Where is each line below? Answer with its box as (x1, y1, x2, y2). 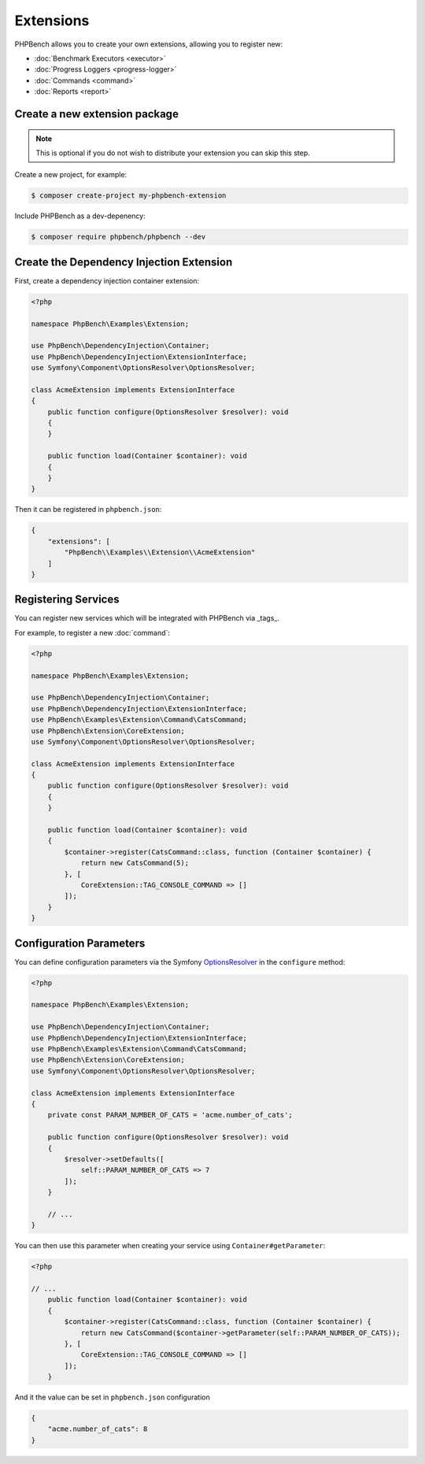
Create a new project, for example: (14, 170, 128, 180)
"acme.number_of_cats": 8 (47, 1425, 148, 1433)
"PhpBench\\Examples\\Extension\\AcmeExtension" (64, 548, 256, 557)
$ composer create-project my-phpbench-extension (31, 191, 227, 200)
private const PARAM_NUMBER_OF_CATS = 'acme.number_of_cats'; (47, 1110, 293, 1120)
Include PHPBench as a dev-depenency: (14, 211, 146, 221)
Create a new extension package (14, 107, 179, 120)
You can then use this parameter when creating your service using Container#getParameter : (14, 1241, 326, 1251)
